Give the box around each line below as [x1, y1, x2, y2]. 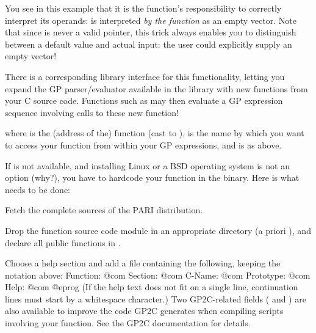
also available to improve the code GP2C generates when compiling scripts [5, 304, 284, 317]
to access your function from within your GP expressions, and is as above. [5, 138, 282, 151]
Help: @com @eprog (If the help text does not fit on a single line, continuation [5, 280, 298, 293]
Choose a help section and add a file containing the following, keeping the [5, 257, 281, 269]
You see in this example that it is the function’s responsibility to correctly [5, 2, 282, 14]
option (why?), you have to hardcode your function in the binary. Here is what [5, 171, 300, 184]
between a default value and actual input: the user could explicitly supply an [5, 37, 292, 50]
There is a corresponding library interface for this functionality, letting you [5, 70, 285, 82]
